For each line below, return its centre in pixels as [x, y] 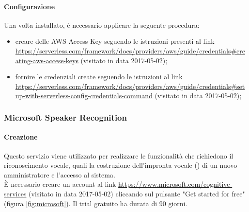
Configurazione [30, 6]
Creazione [21, 137]
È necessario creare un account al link [60, 184]
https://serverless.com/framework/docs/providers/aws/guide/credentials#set [130, 86]
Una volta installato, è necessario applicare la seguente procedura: [102, 25]
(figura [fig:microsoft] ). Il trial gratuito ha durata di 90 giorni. [96, 203]
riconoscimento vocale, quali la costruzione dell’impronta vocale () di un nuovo [121, 165]
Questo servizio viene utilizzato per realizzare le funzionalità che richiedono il [119, 155]
